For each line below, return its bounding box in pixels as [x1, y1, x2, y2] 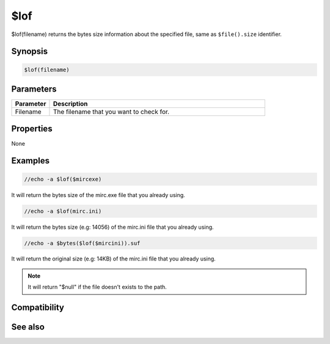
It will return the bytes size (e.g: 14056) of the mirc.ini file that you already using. [11, 223, 214, 231]
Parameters [11, 84, 57, 94]
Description [53, 99, 88, 108]
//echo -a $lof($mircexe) [24, 176, 102, 182]
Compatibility [11, 303, 64, 313]
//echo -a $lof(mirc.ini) [24, 207, 102, 215]
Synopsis [11, 46, 48, 57]
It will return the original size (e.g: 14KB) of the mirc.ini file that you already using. [11, 255, 216, 262]
